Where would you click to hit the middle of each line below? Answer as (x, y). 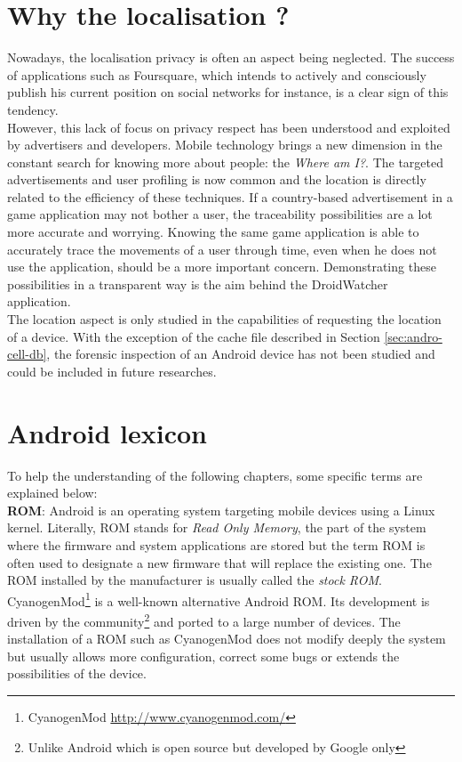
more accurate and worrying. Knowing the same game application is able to (213, 232)
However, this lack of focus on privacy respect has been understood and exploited (229, 127)
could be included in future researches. (112, 371)
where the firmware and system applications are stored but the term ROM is (216, 544)
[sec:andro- (413, 336)
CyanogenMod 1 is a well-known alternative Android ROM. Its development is (219, 599)
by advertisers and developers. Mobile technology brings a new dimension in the (225, 145)
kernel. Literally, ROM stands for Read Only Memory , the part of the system (217, 527)
